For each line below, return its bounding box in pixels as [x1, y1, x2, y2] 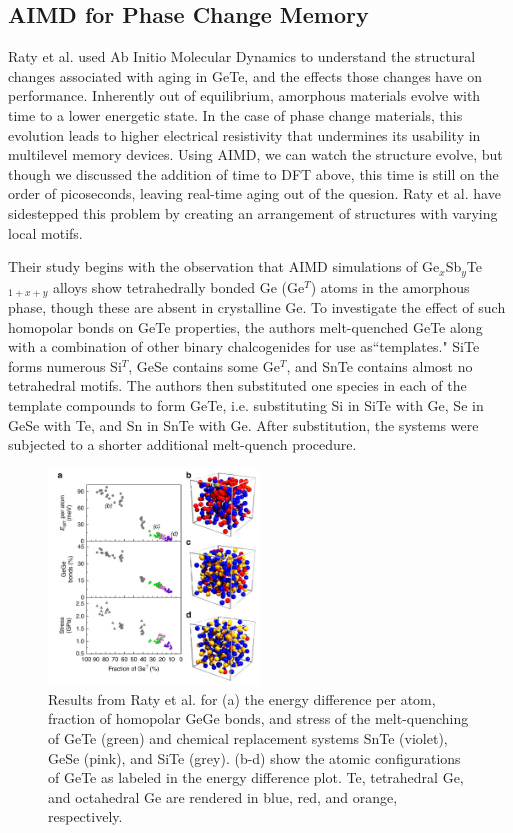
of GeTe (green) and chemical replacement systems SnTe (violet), [48, 728, 448, 749]
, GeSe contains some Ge [128, 355, 280, 376]
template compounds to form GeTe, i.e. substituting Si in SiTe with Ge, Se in [8, 395, 484, 416]
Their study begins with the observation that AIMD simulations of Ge [8, 256, 440, 277]
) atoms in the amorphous [310, 276, 470, 297]
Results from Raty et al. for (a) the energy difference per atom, [48, 688, 436, 709]
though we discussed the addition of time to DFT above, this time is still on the [8, 163, 499, 184]
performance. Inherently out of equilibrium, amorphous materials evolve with [8, 85, 481, 106]
